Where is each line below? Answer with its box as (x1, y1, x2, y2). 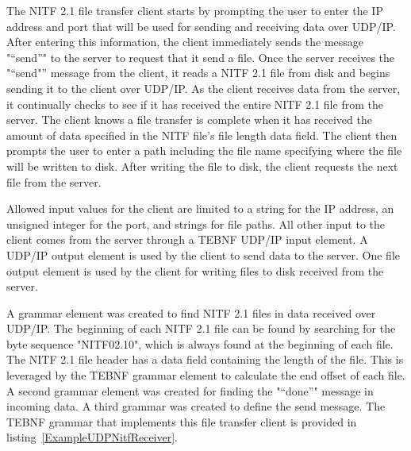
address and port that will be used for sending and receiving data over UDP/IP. (6, 17, 396, 34)
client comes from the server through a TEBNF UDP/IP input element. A (6, 231, 368, 248)
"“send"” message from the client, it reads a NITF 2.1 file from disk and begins (6, 64, 390, 81)
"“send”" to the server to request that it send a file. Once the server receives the (6, 48, 395, 65)
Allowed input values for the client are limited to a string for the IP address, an (6, 200, 394, 217)
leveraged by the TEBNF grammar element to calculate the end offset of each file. (6, 367, 405, 384)
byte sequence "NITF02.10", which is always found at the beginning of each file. (6, 335, 394, 352)
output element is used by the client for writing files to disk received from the (6, 262, 384, 279)
